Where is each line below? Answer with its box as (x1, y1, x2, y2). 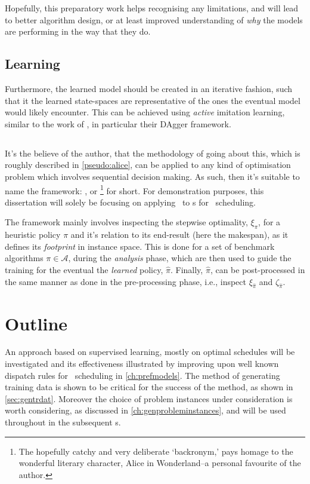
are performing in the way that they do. (5, 25, 151, 38)
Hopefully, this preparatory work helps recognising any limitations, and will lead (5, 2, 299, 14)
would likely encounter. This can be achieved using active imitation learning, (5, 106, 285, 118)
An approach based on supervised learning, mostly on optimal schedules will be (5, 345, 295, 358)
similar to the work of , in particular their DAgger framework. (5, 117, 231, 130)
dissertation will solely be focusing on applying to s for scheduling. (5, 195, 256, 208)
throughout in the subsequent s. (5, 416, 121, 428)
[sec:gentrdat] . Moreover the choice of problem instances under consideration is (5, 392, 293, 405)
